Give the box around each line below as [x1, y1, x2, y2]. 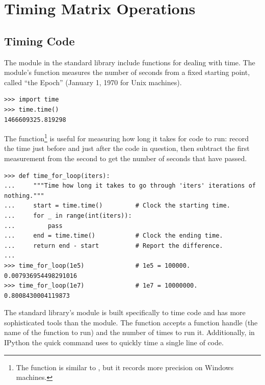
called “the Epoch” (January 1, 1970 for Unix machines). [4, 76, 182, 87]
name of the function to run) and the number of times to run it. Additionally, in [4, 327, 255, 338]
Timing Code [4, 33, 75, 48]
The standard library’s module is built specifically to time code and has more [4, 307, 246, 318]
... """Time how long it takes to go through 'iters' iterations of [4, 182, 256, 190]
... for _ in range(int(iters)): [4, 212, 132, 219]
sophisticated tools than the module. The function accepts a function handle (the [4, 317, 258, 327]
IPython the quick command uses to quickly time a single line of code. [4, 337, 224, 348]
